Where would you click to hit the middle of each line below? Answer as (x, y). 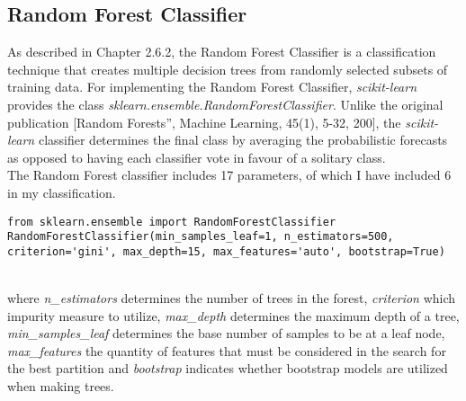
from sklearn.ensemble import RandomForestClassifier (172, 222)
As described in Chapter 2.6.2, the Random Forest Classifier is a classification (222, 52)
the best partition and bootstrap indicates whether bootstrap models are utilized (228, 368)
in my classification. (62, 192)
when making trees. (61, 386)
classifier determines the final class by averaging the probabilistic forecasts (243, 140)
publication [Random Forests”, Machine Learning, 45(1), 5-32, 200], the (204, 122)
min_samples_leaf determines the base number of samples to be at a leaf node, (226, 333)
